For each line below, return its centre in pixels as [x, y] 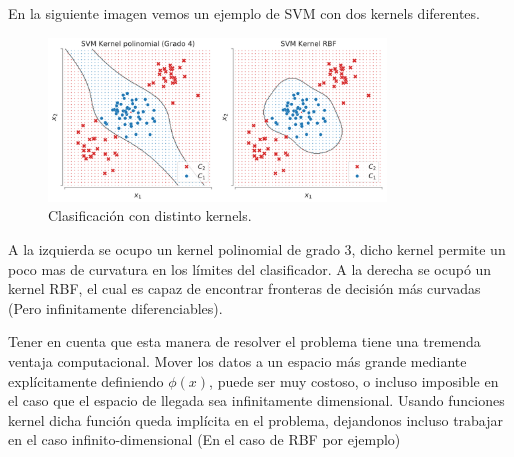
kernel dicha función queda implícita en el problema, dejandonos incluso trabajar [256, 419]
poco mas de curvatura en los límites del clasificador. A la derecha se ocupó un [250, 268]
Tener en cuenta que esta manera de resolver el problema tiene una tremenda [244, 341]
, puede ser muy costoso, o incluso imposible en [354, 380]
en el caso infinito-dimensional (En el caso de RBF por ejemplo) [204, 439]
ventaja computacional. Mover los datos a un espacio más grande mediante [237, 361]
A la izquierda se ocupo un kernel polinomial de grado [174, 249]
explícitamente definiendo [86, 380]
